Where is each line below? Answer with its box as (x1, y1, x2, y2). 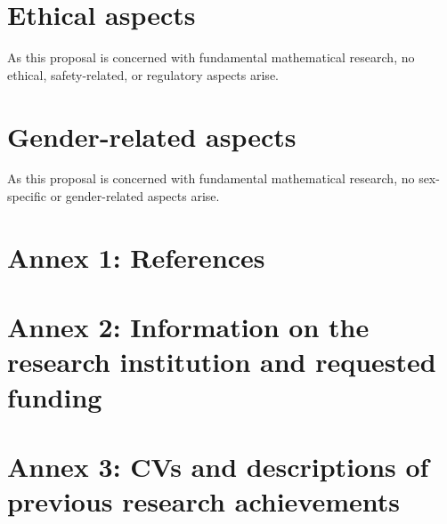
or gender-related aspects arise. (50, 187, 220, 206)
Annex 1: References (7, 238, 265, 275)
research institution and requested (7, 343, 436, 380)
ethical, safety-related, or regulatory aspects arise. (7, 65, 279, 84)
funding (7, 378, 102, 415)
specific (7, 187, 47, 206)
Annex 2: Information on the (7, 309, 370, 345)
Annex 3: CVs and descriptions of (7, 447, 429, 484)
